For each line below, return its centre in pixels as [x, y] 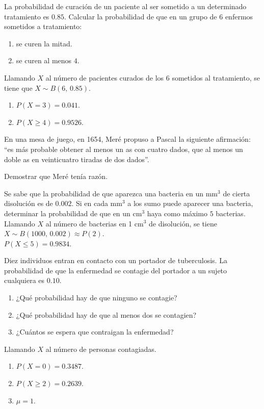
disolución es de [29, 203]
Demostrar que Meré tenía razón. [56, 176]
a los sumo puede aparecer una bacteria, [190, 203]
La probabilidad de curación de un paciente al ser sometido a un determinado [125, 6]
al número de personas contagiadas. [101, 349]
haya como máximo [177, 213]
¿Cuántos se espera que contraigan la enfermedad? [95, 332]
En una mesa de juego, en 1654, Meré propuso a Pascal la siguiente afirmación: [127, 139]
